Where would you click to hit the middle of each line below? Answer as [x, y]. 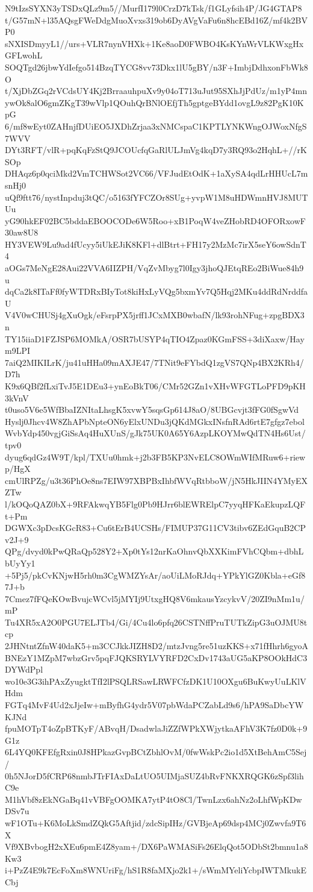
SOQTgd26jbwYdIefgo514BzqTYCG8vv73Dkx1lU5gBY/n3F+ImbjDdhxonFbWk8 [156, 67]
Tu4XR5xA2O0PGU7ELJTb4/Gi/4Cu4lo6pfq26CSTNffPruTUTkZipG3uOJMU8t [156, 622]
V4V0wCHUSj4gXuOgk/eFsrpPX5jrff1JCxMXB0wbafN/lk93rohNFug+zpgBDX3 [155, 315]
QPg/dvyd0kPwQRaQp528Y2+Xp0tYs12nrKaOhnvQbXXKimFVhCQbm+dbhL [154, 551]
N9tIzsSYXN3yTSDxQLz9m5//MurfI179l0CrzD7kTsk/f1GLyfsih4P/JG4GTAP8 [153, 8]
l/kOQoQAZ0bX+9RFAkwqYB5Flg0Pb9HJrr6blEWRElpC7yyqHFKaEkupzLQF [155, 504]
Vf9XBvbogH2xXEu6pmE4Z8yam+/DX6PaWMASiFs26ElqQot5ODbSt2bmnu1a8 [156, 846]
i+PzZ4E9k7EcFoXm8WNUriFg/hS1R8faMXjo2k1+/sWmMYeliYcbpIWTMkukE [156, 870]
